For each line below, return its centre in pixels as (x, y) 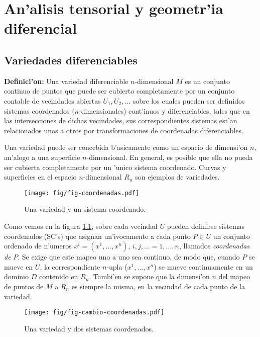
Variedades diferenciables (71, 60)
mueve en (19, 266)
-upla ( (117, 266)
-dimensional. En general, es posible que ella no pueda (170, 157)
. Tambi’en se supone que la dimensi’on (149, 276)
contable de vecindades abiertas (52, 100)
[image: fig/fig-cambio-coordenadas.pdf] (94, 313)
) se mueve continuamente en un (203, 266)
